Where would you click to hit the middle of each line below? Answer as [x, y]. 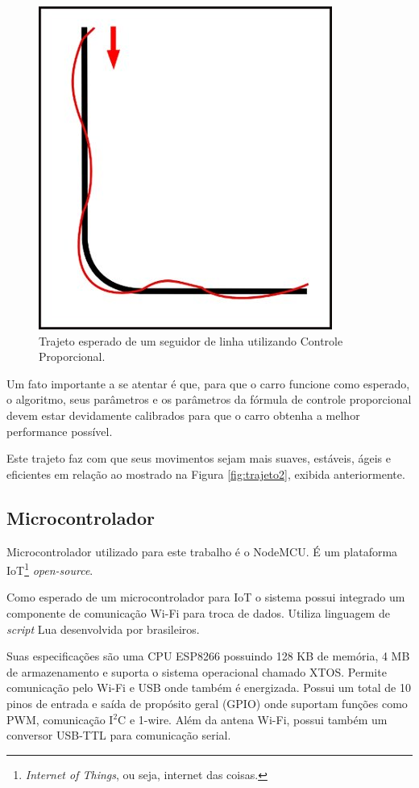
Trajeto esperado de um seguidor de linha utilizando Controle [191, 340]
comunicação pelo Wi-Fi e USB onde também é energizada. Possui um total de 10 [209, 687]
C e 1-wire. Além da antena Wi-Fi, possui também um [253, 719]
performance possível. [60, 431]
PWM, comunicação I [60, 719]
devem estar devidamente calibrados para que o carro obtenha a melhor [183, 415]
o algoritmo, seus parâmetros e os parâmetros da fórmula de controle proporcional [209, 399]
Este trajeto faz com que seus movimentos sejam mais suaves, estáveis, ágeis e [199, 458]
